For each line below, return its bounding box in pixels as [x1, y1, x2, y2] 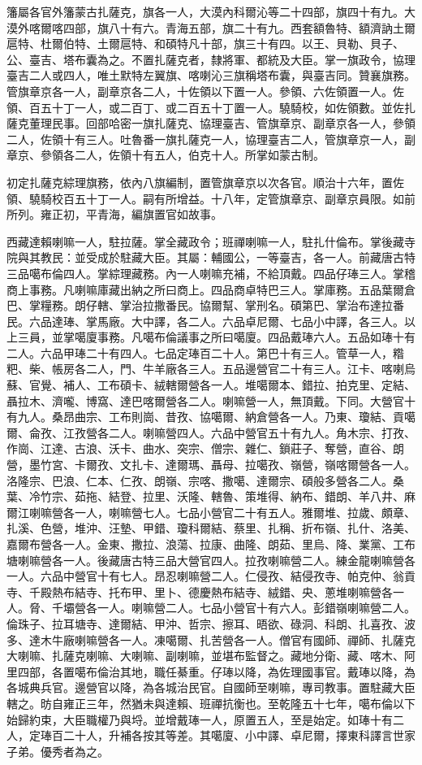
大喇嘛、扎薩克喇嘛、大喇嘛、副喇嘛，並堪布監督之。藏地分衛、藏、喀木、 [6, 647, 404, 664]
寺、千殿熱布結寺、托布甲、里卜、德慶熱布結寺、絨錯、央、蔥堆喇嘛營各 [6, 583, 393, 600]
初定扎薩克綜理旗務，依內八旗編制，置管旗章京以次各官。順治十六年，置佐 [6, 173, 404, 190]
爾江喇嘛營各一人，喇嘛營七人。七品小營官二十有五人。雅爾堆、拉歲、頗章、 [6, 503, 416, 520]
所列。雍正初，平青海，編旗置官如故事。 [6, 206, 222, 223]
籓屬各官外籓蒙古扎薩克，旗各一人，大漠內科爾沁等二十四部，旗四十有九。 [6, 3, 404, 20]
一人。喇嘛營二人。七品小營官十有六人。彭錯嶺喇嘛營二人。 [97, 599, 416, 616]
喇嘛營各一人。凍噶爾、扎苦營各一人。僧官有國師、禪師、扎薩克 [74, 631, 416, 648]
